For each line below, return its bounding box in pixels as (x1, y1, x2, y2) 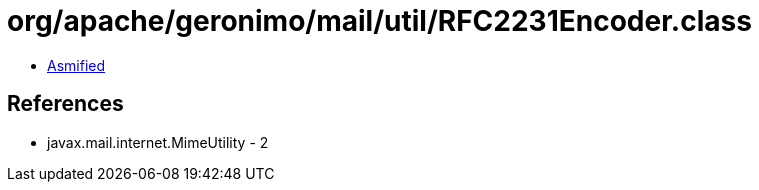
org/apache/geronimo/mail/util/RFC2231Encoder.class (7, 4, 752, 38)
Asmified (47, 56, 106, 74)
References (7, 91, 124, 117)
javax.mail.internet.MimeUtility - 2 (47, 133, 269, 151)
